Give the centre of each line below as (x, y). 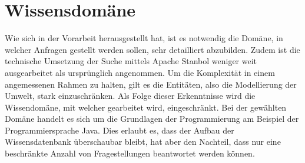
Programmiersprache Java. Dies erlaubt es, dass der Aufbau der (120, 130)
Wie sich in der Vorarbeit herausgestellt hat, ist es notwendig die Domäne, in (144, 38)
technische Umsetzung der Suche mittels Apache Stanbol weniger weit (131, 61)
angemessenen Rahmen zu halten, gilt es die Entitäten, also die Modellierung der (151, 84)
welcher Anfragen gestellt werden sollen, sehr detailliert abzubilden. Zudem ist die (152, 49)
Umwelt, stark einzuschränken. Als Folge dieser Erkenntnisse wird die (130, 96)
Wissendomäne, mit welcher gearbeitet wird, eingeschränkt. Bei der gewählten (146, 107)
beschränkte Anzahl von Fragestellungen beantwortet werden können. (130, 153)
